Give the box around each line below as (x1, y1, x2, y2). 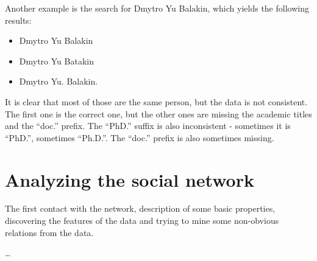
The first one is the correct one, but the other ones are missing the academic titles (5, 107, 312, 120)
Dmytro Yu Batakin (19, 54, 94, 67)
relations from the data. (5, 226, 94, 238)
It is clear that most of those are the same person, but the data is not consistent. (5, 95, 308, 108)
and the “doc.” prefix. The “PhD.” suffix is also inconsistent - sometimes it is (5, 119, 291, 132)
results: (5, 13, 32, 26)
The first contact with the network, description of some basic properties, (5, 202, 276, 215)
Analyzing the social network (5, 167, 254, 192)
